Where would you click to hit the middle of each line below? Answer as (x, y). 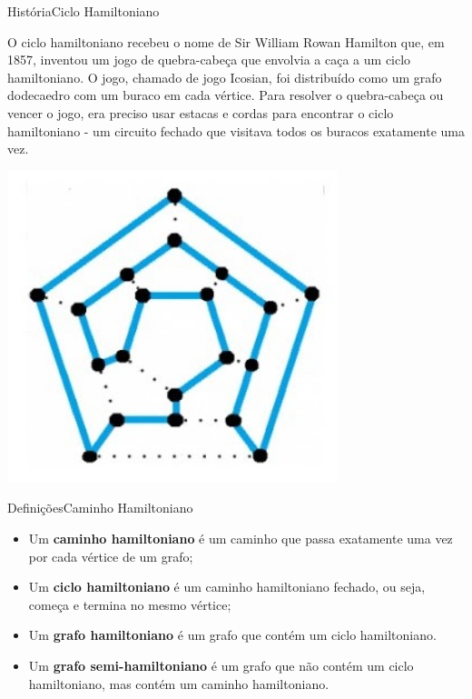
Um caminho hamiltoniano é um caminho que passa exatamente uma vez (241, 538)
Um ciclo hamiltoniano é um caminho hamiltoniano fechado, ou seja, (227, 587)
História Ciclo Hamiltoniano (84, 11)
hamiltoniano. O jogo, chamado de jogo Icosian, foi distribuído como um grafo (225, 77)
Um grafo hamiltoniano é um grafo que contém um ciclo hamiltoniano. (232, 635)
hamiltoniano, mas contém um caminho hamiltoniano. (179, 683)
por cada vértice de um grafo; (111, 556)
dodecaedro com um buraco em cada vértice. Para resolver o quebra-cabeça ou (226, 95)
